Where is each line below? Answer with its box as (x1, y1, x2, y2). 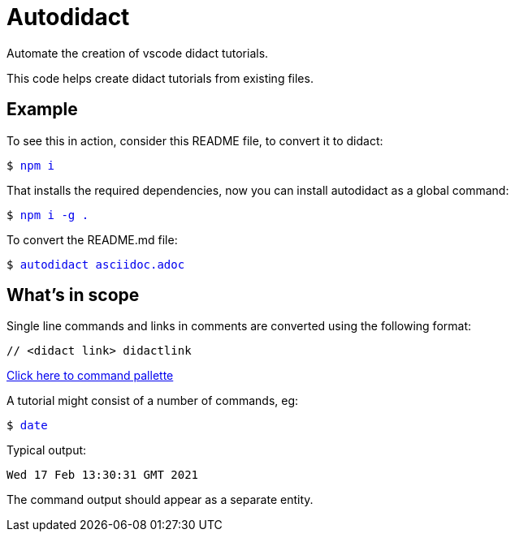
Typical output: (6, 443, 87, 458)
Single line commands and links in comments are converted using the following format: (6, 319, 472, 334)
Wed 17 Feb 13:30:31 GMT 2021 (6, 468, 199, 482)
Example (6, 99, 78, 120)
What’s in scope (6, 285, 140, 306)
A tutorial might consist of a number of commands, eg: (6, 394, 299, 408)
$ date (6, 419, 48, 433)
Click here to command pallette (6, 368, 174, 383)
